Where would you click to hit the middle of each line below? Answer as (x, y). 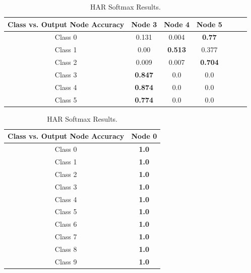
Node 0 (144, 136)
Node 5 (209, 24)
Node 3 (144, 24)
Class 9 (66, 261)
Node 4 (177, 24)
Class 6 (66, 224)
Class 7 (66, 237)
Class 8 (66, 249)
